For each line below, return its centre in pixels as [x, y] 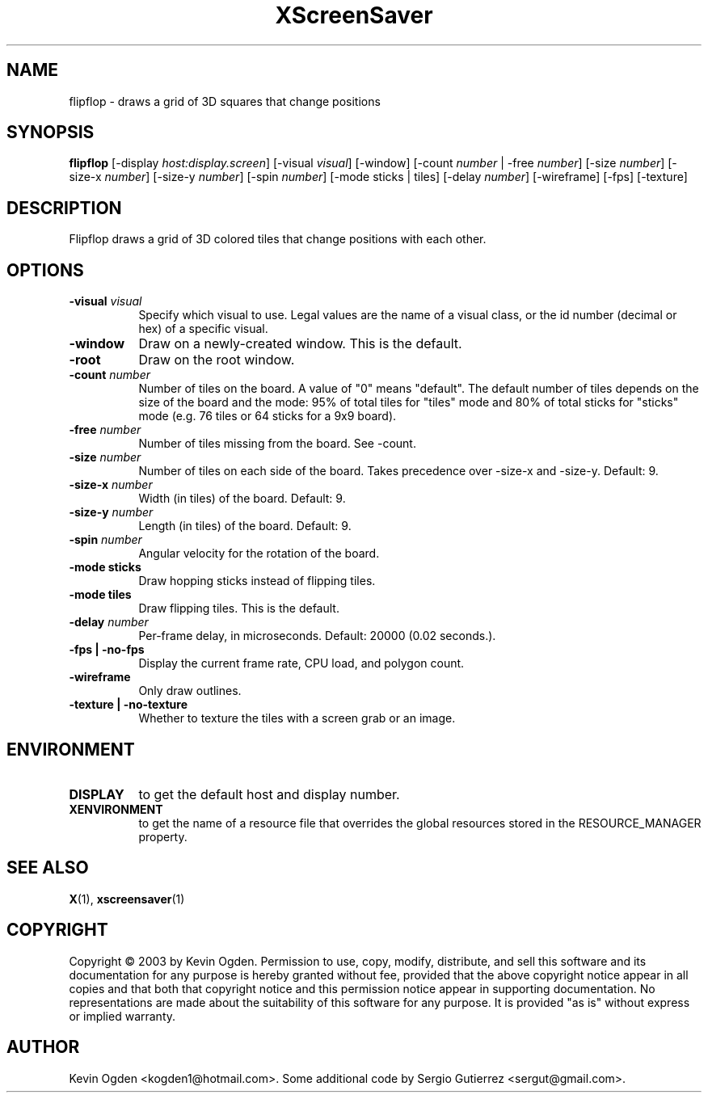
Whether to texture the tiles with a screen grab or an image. [297, 718]
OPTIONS [45, 270]
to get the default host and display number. [269, 794]
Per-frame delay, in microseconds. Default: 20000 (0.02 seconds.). [317, 636]
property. [163, 836]
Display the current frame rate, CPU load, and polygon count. [301, 663]
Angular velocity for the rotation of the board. [259, 554]
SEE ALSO [48, 868]
